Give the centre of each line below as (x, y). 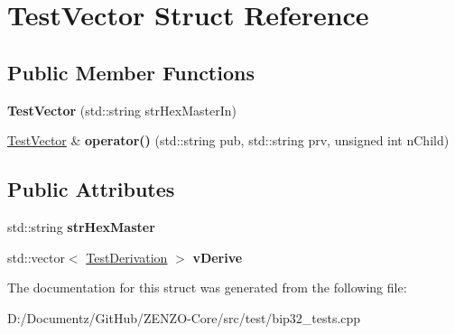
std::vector (36, 257)
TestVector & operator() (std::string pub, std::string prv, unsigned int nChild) (228, 140)
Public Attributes (91, 189)
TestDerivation (127, 257)
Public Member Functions (131, 72)
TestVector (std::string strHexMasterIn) (122, 110)
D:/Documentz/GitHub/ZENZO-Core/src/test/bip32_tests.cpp (184, 317)
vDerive (218, 257)
